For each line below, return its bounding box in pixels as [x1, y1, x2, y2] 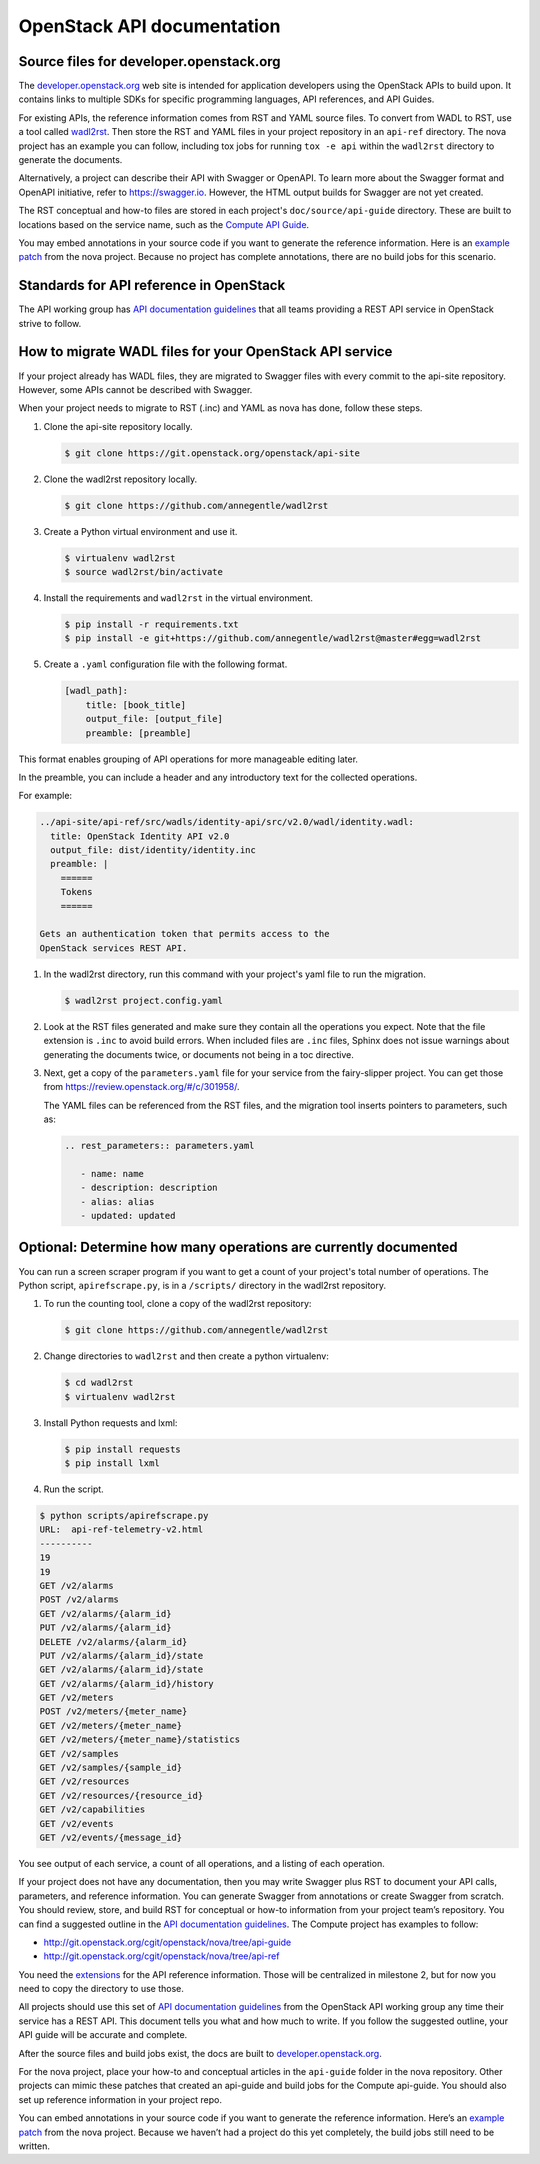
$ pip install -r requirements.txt [64, 619, 239, 630]
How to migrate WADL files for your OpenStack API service [18, 343, 393, 360]
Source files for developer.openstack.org [18, 53, 281, 70]
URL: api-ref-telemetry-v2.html [39, 1524, 204, 1535]
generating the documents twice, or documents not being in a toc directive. [43, 1048, 355, 1060]
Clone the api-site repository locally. [43, 420, 193, 432]
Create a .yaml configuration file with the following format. [43, 658, 288, 670]
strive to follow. [18, 317, 82, 329]
